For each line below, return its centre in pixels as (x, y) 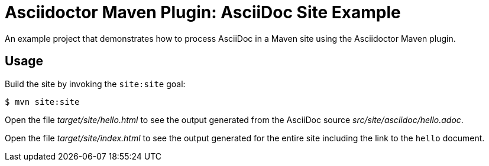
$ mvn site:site (42, 102)
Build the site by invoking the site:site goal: (95, 84)
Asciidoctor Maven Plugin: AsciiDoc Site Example (203, 12)
